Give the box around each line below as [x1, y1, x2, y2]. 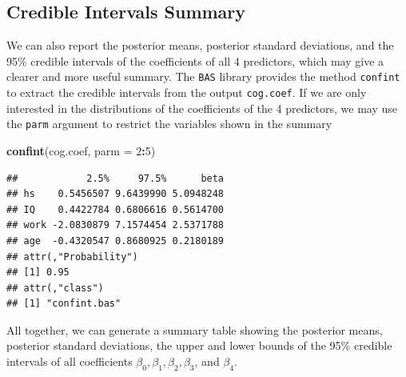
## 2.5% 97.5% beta [6, 172, 225, 184]
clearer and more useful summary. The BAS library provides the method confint [6, 68, 400, 85]
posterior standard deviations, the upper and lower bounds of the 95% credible [6, 337, 392, 354]
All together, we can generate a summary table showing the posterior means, [6, 321, 383, 338]
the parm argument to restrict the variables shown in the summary [6, 115, 332, 132]
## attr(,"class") [6, 282, 104, 294]
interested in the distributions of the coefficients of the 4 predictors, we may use [6, 99, 398, 116]
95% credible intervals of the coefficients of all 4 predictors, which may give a [6, 52, 384, 69]
